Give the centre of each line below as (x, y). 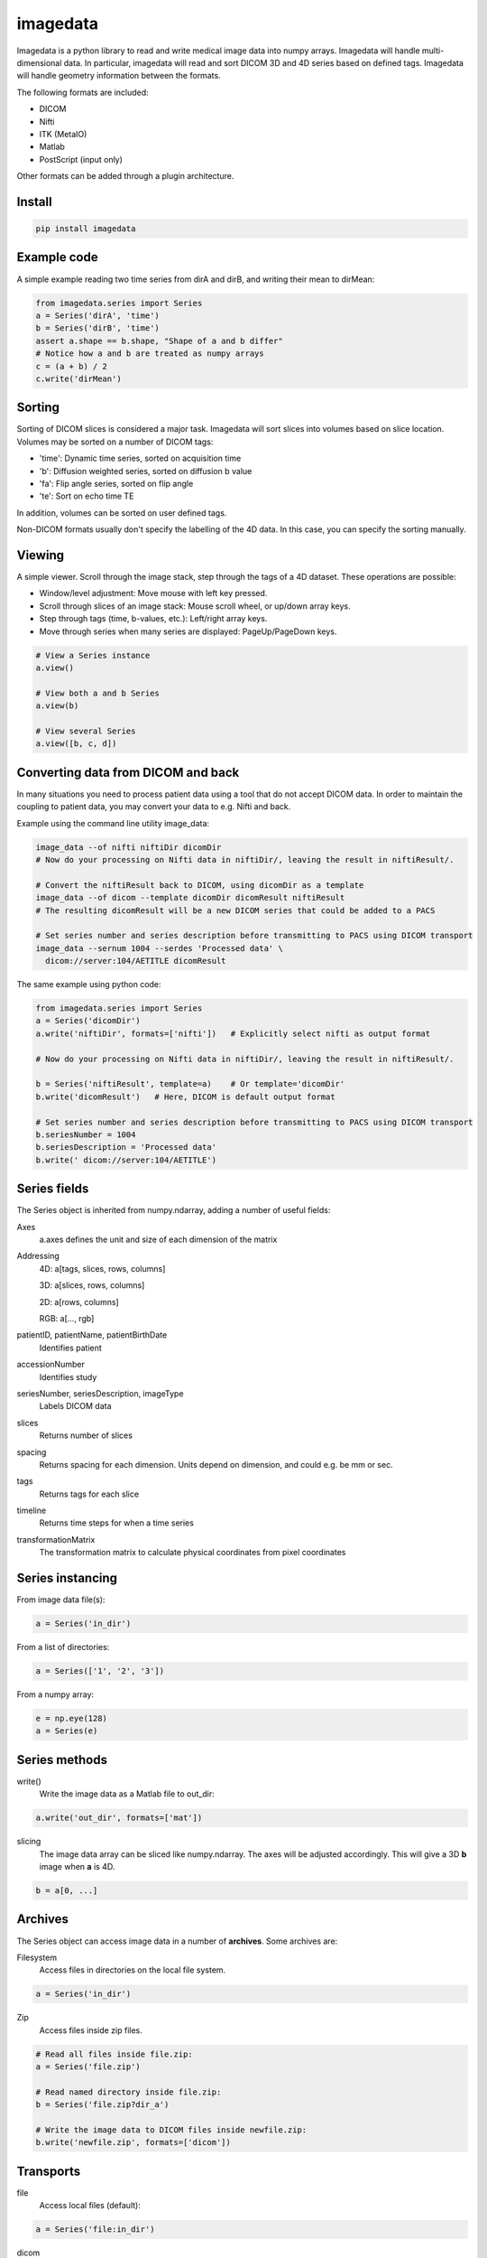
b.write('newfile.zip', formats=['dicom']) (133, 2142)
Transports (49, 2171)
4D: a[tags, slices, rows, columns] (102, 1268)
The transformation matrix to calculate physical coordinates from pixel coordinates (193, 1553)
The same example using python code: (89, 984)
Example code (57, 257)
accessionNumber (51, 1365)
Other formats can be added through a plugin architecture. (125, 176)
